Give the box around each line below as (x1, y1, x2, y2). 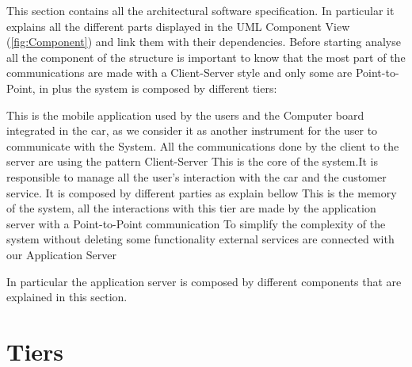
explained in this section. (6, 289, 128, 305)
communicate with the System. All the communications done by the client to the (6, 137, 399, 154)
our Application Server (6, 246, 116, 262)
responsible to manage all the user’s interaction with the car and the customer (6, 168, 387, 185)
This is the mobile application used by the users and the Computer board (6, 106, 364, 123)
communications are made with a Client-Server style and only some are (6, 64, 353, 81)
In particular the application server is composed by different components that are (6, 273, 402, 289)
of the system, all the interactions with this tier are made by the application (6, 200, 376, 216)
